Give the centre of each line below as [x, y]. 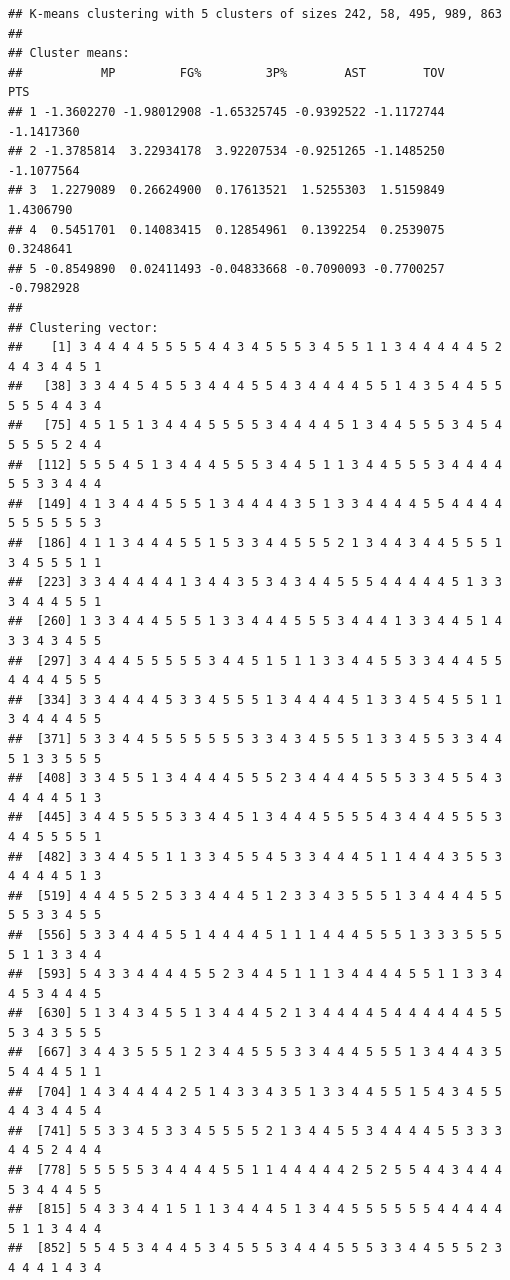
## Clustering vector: [83, 327]
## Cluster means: [69, 53]
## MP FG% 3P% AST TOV [226, 72]
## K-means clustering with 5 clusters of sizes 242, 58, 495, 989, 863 [255, 14]
